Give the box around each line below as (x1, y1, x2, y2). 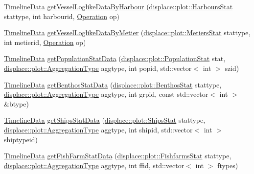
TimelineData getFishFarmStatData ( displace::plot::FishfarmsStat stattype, (4, 151, 231, 161)
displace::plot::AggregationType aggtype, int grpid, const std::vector (4, 89, 208, 99)
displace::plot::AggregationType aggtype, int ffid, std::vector (4, 160, 185, 170)
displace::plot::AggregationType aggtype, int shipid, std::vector (4, 124, 193, 134)
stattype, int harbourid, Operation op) (4, 11, 119, 21)
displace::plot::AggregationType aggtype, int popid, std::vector (4, 63, 192, 73)
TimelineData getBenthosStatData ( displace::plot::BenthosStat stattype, (4, 79, 222, 89)
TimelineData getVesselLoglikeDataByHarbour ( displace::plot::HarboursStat (4, 1, 233, 11)
